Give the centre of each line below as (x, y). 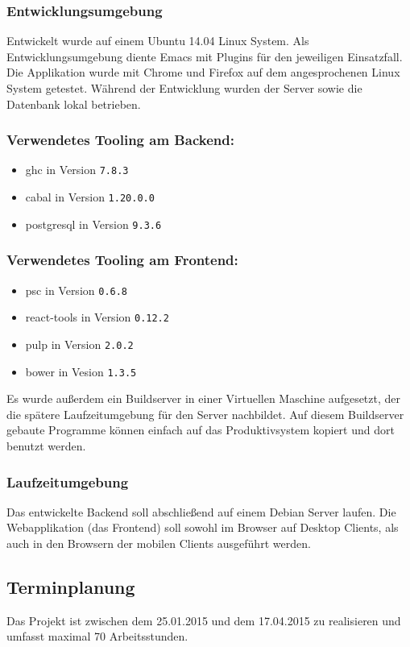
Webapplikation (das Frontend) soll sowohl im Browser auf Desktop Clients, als (203, 527)
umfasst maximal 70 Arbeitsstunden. (97, 636)
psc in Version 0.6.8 (77, 290)
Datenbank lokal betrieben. (74, 104)
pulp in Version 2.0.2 (79, 344)
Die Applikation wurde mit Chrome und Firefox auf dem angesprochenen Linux (203, 72)
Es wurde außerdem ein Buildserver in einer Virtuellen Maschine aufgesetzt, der (204, 398)
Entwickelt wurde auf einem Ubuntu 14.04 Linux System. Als (158, 41)
